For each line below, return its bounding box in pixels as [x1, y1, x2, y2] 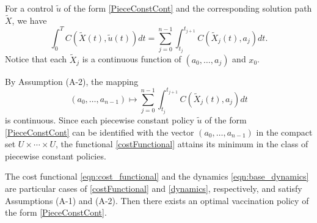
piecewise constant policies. [5, 149, 106, 162]
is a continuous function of [82, 53, 181, 65]
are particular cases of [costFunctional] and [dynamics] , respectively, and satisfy [5, 182, 302, 195]
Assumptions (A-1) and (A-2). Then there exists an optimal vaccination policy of [5, 194, 309, 207]
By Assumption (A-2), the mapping [5, 75, 139, 87]
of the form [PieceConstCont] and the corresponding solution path [64, 2, 312, 14]
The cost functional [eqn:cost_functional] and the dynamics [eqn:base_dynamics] [5, 170, 309, 183]
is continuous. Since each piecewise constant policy [5, 114, 194, 126]
